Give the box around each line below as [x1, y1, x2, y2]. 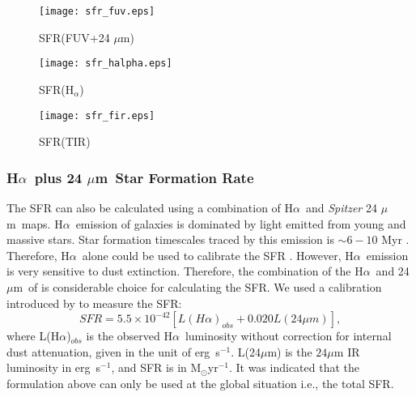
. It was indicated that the [228, 359, 360, 376]
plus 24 [34, 167, 83, 187]
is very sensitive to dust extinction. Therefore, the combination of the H [6, 263, 363, 280]
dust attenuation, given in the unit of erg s [6, 343, 220, 360]
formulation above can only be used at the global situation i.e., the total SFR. [6, 374, 394, 391]
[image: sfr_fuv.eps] [39, 6, 155, 17]
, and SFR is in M [111, 359, 202, 376]
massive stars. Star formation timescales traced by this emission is [6, 231, 334, 248]
